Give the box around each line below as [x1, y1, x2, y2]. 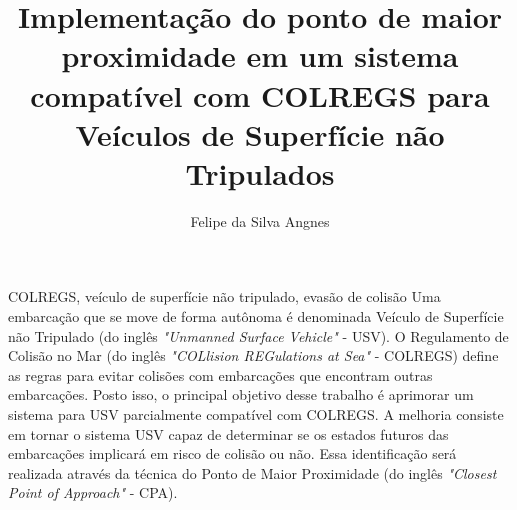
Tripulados [185, 152, 335, 193]
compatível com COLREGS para [30, 74, 490, 115]
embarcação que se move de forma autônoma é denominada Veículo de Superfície [8, 306, 504, 327]
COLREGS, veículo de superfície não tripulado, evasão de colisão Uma [8, 286, 441, 307]
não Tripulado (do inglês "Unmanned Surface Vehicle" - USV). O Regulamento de [8, 325, 509, 346]
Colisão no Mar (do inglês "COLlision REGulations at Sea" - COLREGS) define [8, 345, 499, 366]
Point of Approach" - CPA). [8, 482, 178, 503]
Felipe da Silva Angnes [190, 210, 330, 231]
